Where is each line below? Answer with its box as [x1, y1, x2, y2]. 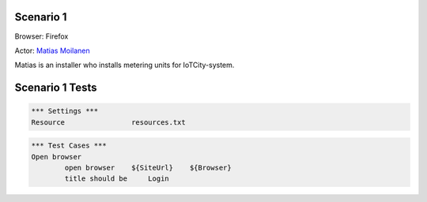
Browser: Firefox [14, 32, 69, 41]
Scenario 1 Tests [14, 81, 98, 95]
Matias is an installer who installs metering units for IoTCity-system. [14, 60, 235, 70]
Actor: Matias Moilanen [14, 46, 90, 55]
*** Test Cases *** [31, 141, 107, 150]
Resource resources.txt [31, 118, 186, 126]
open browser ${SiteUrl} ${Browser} [64, 163, 232, 173]
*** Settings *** [31, 107, 99, 116]
